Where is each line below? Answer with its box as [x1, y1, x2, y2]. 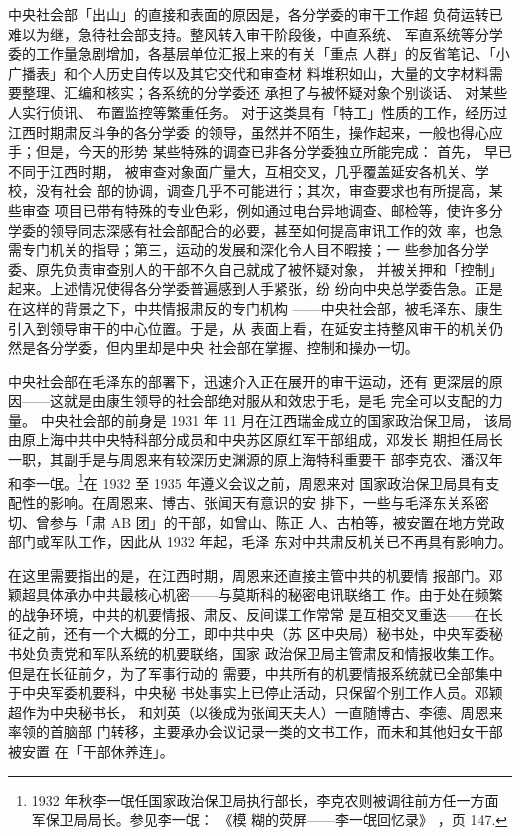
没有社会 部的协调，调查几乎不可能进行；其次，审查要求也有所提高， [35, 180, 489, 201]
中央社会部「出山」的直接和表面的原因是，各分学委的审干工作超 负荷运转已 [8, 4, 503, 24]
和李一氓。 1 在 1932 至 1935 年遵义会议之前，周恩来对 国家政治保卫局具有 [8, 469, 486, 493]
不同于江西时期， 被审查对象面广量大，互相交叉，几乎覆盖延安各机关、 [8, 160, 475, 181]
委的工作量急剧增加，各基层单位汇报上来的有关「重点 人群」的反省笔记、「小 [8, 43, 510, 64]
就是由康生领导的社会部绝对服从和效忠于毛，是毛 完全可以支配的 [63, 390, 489, 411]
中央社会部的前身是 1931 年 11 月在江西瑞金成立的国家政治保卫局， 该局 [40, 409, 512, 430]
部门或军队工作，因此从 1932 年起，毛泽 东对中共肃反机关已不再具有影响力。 [8, 531, 512, 552]
